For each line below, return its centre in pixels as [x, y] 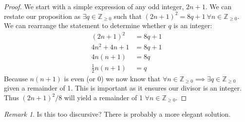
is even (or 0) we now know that [112, 78]
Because [16, 78]
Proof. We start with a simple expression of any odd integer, [94, 6]
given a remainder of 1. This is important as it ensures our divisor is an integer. [123, 88]
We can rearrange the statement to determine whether [85, 25]
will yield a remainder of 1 [103, 98]
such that [128, 16]
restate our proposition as [42, 16]
